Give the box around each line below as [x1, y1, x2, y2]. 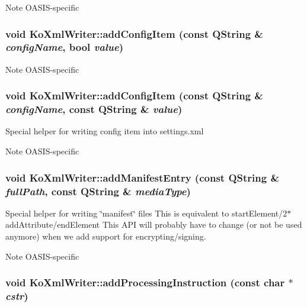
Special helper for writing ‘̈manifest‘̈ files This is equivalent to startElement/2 [5, 206, 287, 219]
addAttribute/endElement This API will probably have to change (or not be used [5, 218, 302, 231]
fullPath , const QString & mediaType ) [5, 183, 191, 198]
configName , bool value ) [5, 40, 123, 54]
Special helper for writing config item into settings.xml [5, 125, 204, 137]
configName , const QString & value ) [5, 102, 183, 117]
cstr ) [5, 289, 28, 303]
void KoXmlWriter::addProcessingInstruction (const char [5, 275, 285, 290]
